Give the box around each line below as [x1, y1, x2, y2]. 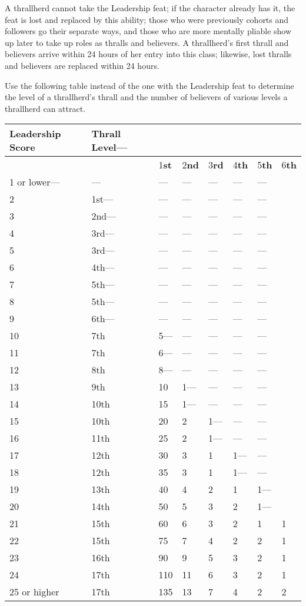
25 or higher [9, 585, 59, 599]
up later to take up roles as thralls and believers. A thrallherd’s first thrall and [5, 36, 289, 48]
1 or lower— [9, 175, 60, 189]
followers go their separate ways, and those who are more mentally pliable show [5, 25, 292, 37]
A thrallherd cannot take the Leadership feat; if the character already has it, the [5, 2, 295, 14]
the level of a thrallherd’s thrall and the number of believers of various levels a [5, 91, 288, 103]
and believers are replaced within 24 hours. [5, 59, 159, 71]
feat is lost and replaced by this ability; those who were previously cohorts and [5, 13, 289, 25]
